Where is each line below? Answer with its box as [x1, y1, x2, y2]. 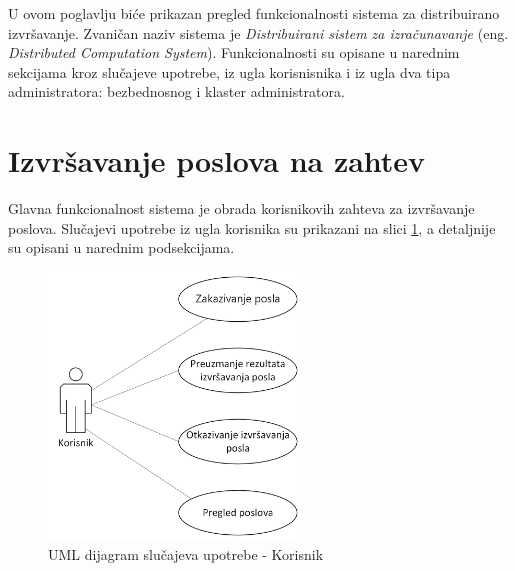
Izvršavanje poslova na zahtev [8, 140, 426, 181]
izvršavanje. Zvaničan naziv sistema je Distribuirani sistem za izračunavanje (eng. [8, 22, 509, 43]
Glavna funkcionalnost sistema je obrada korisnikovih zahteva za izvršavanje [8, 198, 475, 219]
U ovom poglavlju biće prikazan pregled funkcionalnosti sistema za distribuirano [8, 3, 500, 23]
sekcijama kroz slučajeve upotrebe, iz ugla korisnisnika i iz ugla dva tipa [8, 61, 451, 82]
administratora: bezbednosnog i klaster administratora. [8, 81, 345, 102]
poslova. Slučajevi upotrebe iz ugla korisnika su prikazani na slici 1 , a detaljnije [8, 217, 496, 238]
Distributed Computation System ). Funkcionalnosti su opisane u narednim [8, 42, 460, 63]
